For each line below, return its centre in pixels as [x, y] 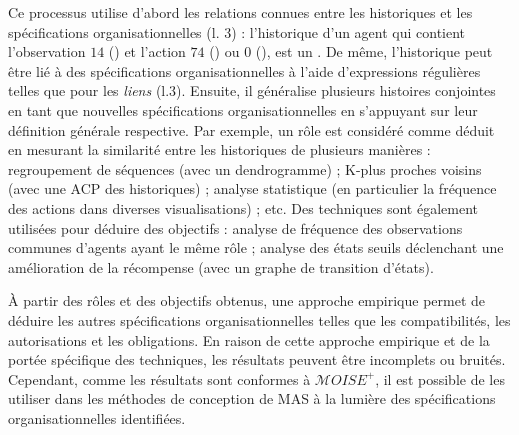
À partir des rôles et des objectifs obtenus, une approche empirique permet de [246, 300]
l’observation [47, 51]
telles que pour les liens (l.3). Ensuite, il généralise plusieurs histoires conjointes [252, 90]
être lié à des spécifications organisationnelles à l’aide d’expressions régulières [244, 70]
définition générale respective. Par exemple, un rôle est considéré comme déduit [251, 129]
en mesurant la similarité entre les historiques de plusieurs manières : [219, 149]
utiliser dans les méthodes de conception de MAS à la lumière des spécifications [252, 398]
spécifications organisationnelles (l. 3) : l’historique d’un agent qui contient [237, 31]
